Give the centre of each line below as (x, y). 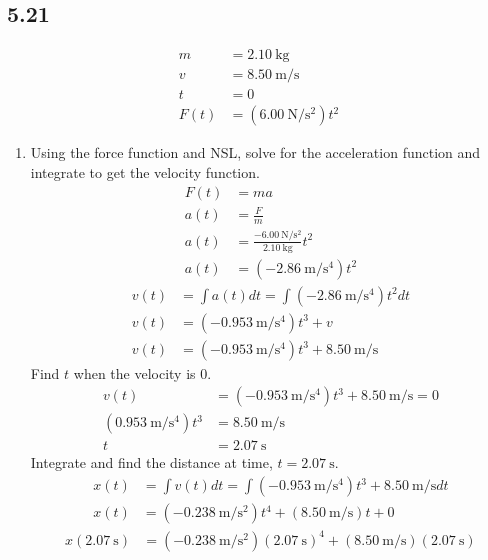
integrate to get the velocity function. (145, 171)
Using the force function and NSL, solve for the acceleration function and (255, 152)
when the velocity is (134, 372)
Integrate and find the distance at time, (151, 462)
